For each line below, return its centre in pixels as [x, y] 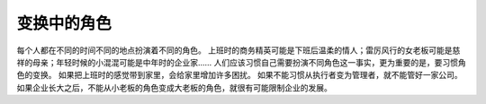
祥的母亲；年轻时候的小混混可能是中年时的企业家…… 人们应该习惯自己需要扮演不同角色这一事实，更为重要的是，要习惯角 [242, 62]
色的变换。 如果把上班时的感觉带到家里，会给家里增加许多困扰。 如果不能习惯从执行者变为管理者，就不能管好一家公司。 [239, 75]
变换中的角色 [64, 23]
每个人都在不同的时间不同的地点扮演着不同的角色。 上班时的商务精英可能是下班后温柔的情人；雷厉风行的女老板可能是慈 [238, 50]
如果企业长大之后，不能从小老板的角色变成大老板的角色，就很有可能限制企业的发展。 [174, 87]
